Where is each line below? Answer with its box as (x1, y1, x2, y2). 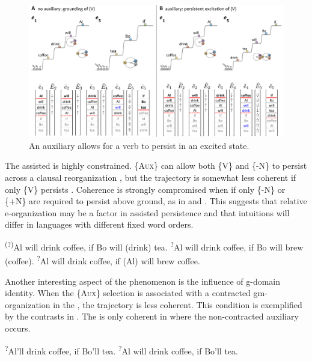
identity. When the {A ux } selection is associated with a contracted (5, 287, 251, 299)
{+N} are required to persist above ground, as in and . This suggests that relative (5, 195, 307, 207)
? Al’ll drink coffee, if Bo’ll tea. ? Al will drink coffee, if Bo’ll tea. (5, 342, 238, 357)
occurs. (5, 321, 31, 334)
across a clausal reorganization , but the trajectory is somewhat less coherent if (5, 171, 296, 184)
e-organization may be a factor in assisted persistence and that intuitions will (5, 206, 290, 219)
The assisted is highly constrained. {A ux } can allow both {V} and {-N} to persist (5, 159, 307, 172)
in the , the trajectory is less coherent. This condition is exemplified (53, 298, 302, 311)
